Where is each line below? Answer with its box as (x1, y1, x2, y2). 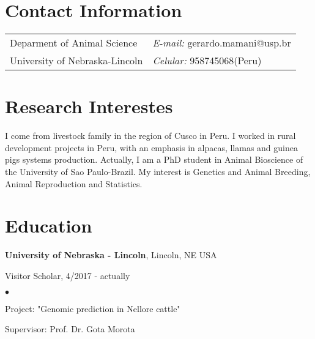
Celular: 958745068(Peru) (152, 53, 262, 68)
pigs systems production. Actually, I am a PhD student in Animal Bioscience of (5, 153, 303, 166)
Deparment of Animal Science (10, 35, 138, 50)
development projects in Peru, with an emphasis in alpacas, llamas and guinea (5, 141, 298, 154)
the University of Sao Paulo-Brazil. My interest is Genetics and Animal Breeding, (5, 165, 311, 178)
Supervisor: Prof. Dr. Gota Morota (5, 322, 135, 335)
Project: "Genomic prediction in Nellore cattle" (5, 302, 180, 315)
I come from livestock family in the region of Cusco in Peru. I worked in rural (5, 129, 296, 142)
